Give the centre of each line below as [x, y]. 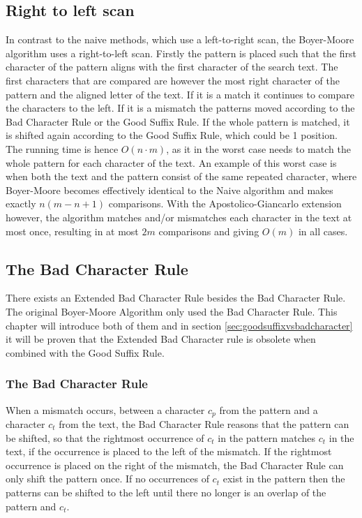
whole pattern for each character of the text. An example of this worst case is [171, 162]
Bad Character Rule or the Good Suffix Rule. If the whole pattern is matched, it [178, 121]
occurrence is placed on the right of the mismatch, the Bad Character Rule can [175, 465]
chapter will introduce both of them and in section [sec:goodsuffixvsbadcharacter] [179, 325]
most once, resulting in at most [72, 231]
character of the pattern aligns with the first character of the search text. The [172, 67]
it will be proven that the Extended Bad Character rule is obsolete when [161, 339]
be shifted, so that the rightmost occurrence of [105, 437]
